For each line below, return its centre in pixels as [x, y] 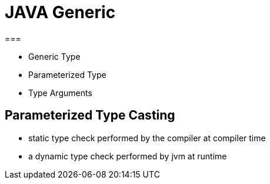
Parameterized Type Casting [90, 115]
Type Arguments [60, 93]
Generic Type [54, 56]
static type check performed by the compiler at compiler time [147, 138]
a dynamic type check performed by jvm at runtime [128, 156]
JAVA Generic [60, 12]
